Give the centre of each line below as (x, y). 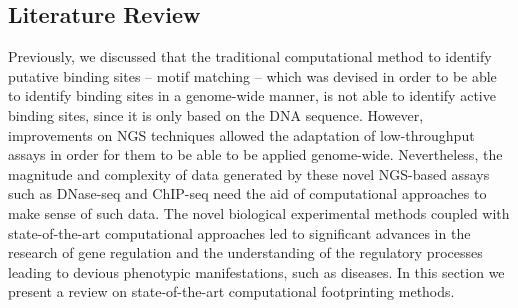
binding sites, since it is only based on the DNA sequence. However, (216, 114)
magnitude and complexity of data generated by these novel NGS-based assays (249, 173)
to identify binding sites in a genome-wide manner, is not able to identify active (252, 95)
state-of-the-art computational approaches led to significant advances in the (239, 232)
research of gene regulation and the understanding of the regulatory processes (245, 252)
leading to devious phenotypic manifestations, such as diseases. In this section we (256, 271)
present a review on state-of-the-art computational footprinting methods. (231, 291)
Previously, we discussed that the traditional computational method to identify (250, 56)
